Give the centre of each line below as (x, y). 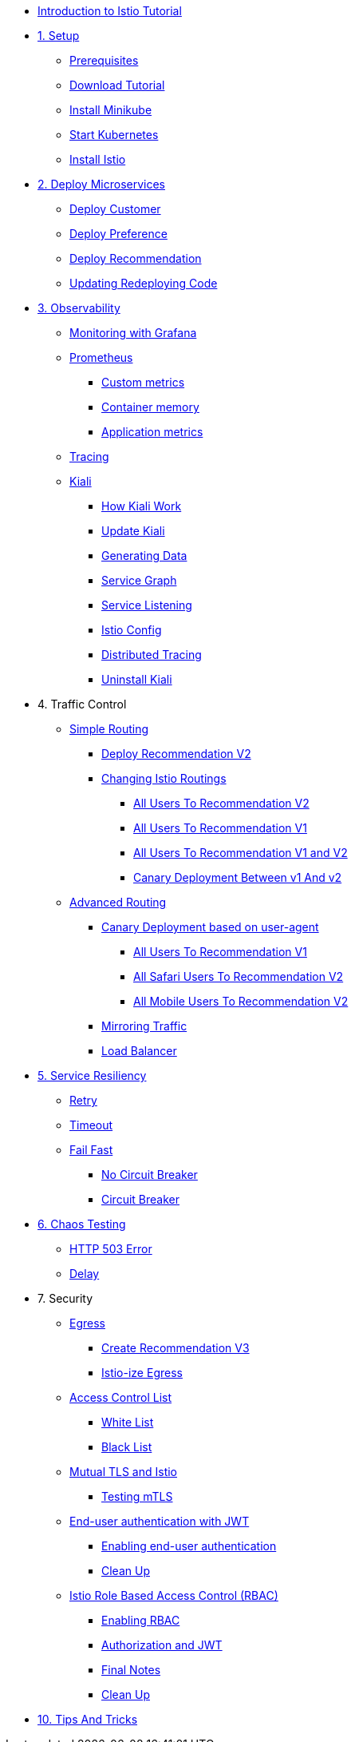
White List (128, 1422)
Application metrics (152, 432)
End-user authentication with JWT (160, 1521)
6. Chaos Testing (82, 1224)
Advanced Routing (118, 902)
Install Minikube (111, 110)
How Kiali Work (142, 506)
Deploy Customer (115, 209)
